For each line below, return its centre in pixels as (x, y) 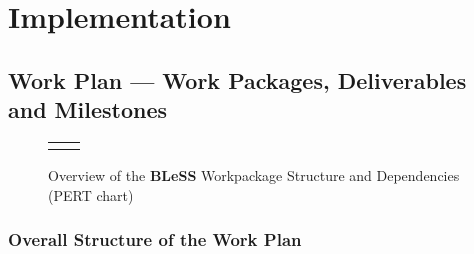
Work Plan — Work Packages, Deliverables (237, 79)
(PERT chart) (91, 194)
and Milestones (88, 109)
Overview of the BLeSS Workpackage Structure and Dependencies (254, 174)
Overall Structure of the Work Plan (155, 239)
